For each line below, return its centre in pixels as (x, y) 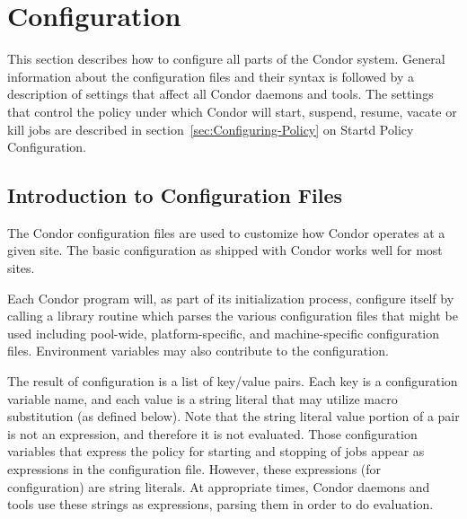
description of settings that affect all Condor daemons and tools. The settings (220, 94)
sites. (21, 268)
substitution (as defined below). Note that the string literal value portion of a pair (233, 416)
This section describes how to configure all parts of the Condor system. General (226, 59)
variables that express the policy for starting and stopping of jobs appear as (216, 451)
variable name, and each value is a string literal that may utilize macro (203, 398)
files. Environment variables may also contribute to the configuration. (198, 351)
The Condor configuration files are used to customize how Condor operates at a (226, 232)
